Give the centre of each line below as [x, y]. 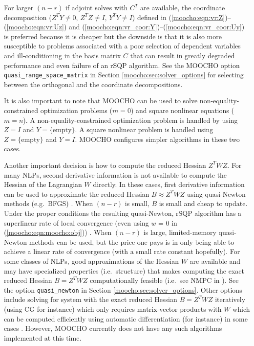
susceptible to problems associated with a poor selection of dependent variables [122, 46]
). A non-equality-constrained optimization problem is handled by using [130, 120]
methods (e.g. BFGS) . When [49, 203]
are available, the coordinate [183, 7]
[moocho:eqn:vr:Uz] [35, 27]
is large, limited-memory [180, 232]
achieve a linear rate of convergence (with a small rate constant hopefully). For [122, 251]
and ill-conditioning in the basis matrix [63, 55]
